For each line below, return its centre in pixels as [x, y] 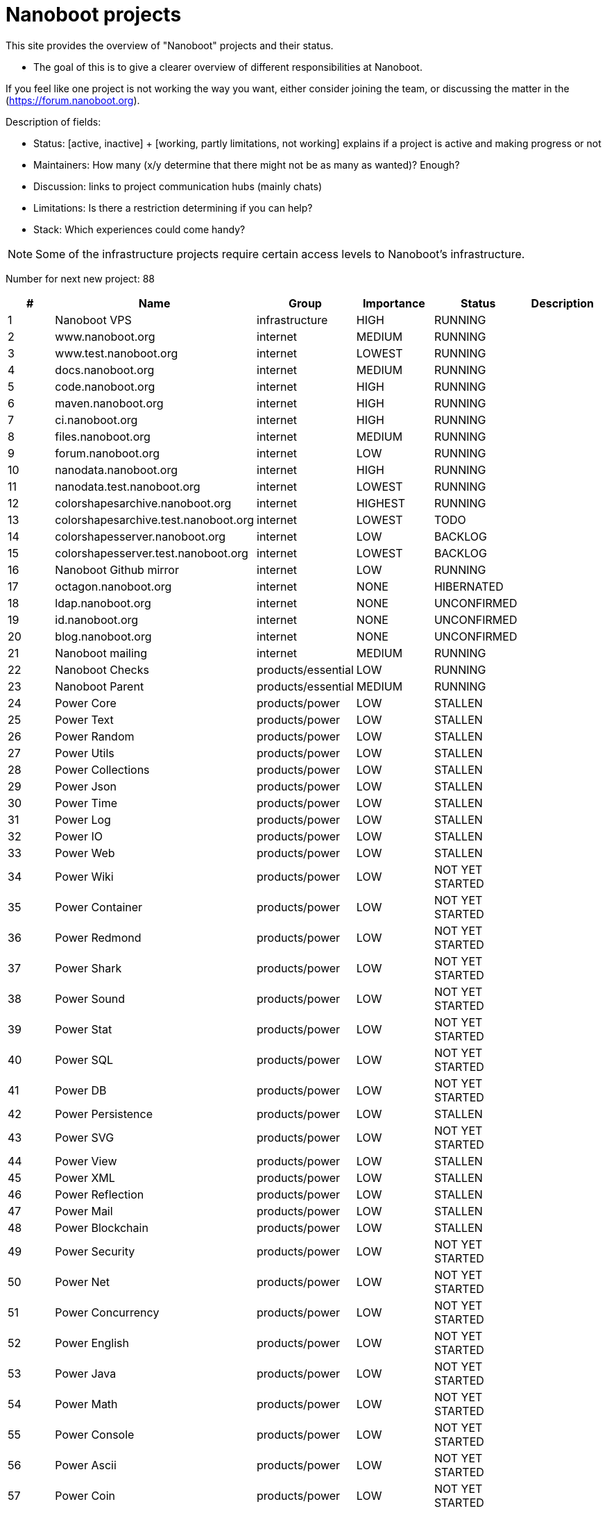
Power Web [85, 853]
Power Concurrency [107, 1312]
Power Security [95, 1251]
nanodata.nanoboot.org [116, 470]
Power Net [83, 1282]
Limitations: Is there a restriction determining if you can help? [173, 208]
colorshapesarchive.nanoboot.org [143, 503]
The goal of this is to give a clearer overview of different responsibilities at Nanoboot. [228, 67]
